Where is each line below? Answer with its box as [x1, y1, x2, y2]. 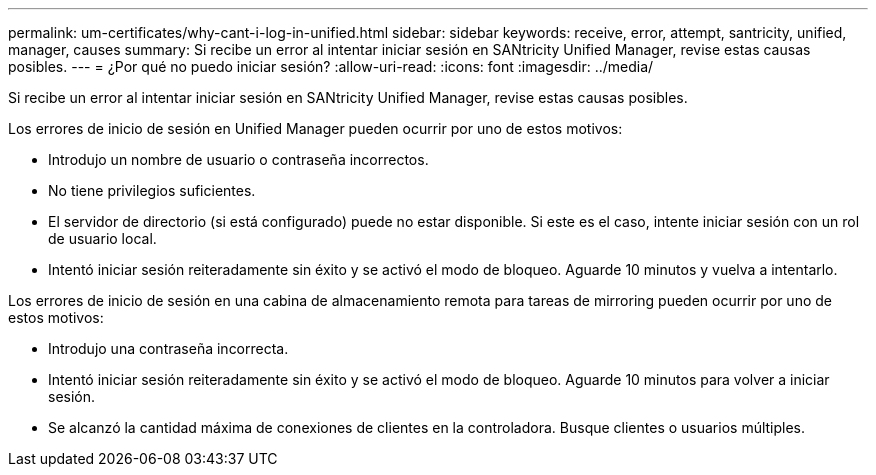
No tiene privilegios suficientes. [48, 182, 256, 199]
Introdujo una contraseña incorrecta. [48, 340, 289, 357]
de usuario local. [48, 230, 157, 247]
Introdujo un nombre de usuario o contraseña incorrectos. [48, 151, 429, 168]
